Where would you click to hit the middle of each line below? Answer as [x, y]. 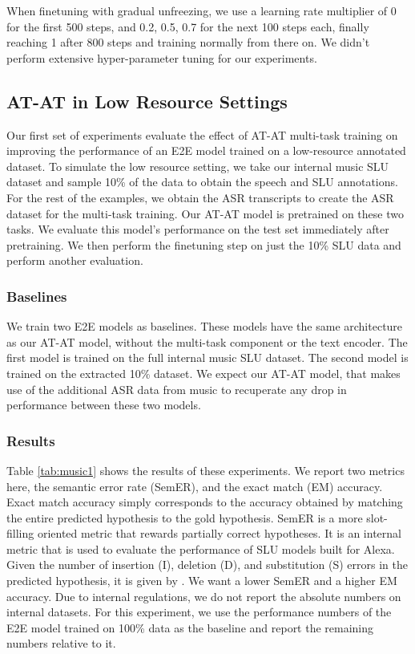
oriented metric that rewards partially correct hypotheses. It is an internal [219, 533]
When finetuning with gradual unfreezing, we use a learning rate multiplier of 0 [201, 10]
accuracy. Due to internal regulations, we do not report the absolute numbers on [204, 596]
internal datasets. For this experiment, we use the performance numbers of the [199, 612]
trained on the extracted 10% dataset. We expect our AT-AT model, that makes [203, 373]
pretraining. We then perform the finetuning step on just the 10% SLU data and [204, 244]
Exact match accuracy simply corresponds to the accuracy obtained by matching [205, 502]
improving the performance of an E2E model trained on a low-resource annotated [206, 150]
